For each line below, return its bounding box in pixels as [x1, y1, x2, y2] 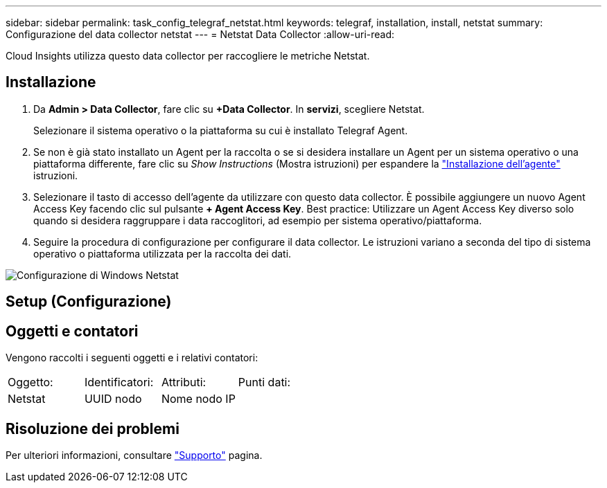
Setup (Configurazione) [6, 293, 172, 311]
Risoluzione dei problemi [6, 419, 179, 437]
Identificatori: [84, 375, 154, 390]
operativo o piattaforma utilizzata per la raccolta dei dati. [33, 247, 292, 260]
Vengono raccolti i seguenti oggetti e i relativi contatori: [6, 352, 258, 364]
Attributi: [161, 375, 206, 390]
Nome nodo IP [161, 392, 236, 406]
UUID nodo [84, 392, 142, 406]
